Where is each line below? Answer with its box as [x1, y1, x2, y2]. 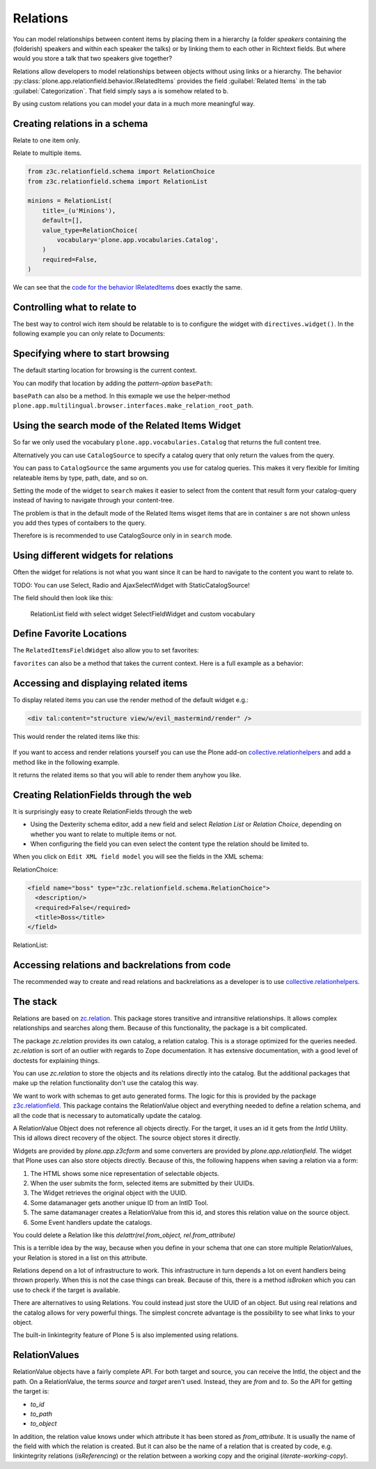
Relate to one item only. [13, 136, 80, 144]
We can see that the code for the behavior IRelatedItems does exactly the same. [13, 283, 243, 292]
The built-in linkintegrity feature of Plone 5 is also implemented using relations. [13, 1331, 240, 1339]
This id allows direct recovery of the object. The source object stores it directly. [13, 1134, 240, 1142]
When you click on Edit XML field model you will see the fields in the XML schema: [13, 852, 264, 861]
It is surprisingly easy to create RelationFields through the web [13, 807, 192, 816]
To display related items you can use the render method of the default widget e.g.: [13, 695, 249, 704]
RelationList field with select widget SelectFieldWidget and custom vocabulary [30, 609, 256, 618]
